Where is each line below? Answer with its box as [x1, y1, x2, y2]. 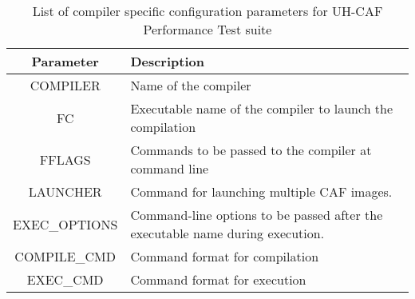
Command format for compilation [130, 247, 319, 265]
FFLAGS [39, 149, 91, 169]
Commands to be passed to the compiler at [130, 141, 372, 159]
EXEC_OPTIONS [13, 214, 118, 233]
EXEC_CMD [26, 270, 104, 289]
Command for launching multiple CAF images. [130, 182, 393, 201]
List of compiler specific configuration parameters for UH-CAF [32, 2, 383, 20]
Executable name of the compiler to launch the [130, 99, 393, 118]
